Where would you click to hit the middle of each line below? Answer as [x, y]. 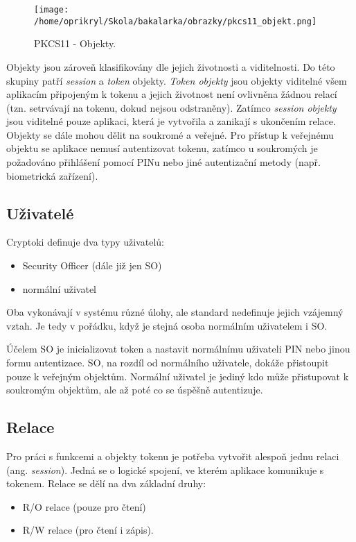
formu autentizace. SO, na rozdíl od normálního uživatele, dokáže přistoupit [168, 363]
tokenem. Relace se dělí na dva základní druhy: [106, 483]
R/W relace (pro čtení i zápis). [88, 530]
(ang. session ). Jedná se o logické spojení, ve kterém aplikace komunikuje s [165, 469]
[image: [52, 10]
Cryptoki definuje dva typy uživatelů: [85, 242]
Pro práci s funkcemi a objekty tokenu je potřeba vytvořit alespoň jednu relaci [173, 456]
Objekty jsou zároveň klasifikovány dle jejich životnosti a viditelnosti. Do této [171, 66]
